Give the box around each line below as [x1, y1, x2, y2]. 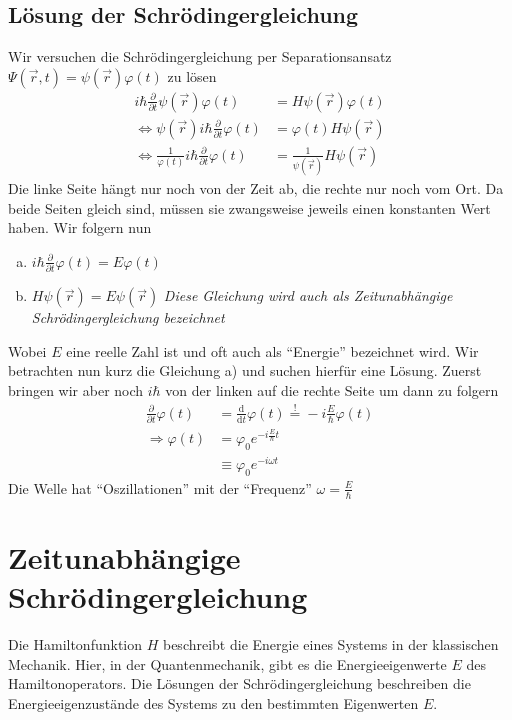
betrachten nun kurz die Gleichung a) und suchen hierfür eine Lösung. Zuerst [8, 360, 482, 381]
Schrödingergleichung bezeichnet [31, 307, 225, 328]
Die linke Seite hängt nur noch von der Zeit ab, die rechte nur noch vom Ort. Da [8, 178, 504, 199]
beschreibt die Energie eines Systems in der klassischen [162, 634, 499, 655]
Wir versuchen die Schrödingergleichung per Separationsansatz [8, 46, 392, 67]
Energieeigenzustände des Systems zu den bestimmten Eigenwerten [8, 692, 419, 713]
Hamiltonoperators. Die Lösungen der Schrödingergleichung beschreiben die [8, 673, 471, 694]
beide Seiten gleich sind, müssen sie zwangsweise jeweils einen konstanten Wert [8, 197, 491, 218]
